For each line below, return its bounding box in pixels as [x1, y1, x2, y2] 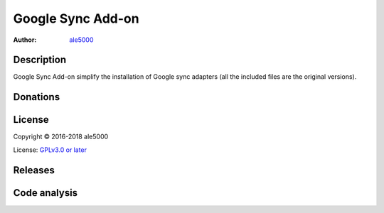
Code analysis [13, 187, 78, 199]
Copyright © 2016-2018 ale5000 [13, 132, 109, 141]
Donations [13, 91, 60, 103]
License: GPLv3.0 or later [13, 146, 87, 154]
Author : [13, 35, 37, 44]
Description [13, 54, 67, 66]
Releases [13, 164, 55, 176]
